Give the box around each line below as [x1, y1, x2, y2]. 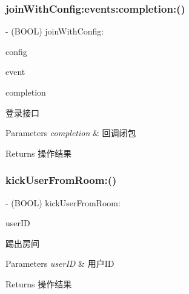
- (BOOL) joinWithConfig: [5, 25, 104, 38]
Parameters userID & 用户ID [5, 257, 114, 270]
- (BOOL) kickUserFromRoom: [5, 196, 121, 209]
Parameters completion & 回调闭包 [5, 126, 136, 139]
